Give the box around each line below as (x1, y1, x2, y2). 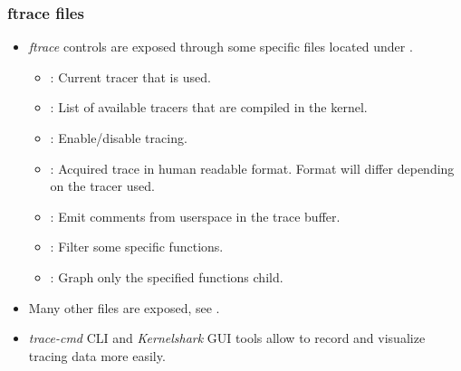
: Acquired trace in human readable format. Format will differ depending (50, 158, 455, 177)
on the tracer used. (50, 176, 155, 195)
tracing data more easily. (28, 346, 166, 365)
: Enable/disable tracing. (50, 128, 187, 147)
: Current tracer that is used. (50, 67, 211, 86)
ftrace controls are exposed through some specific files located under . (28, 37, 413, 56)
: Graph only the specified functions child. (50, 267, 283, 286)
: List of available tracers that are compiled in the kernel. (50, 98, 368, 117)
